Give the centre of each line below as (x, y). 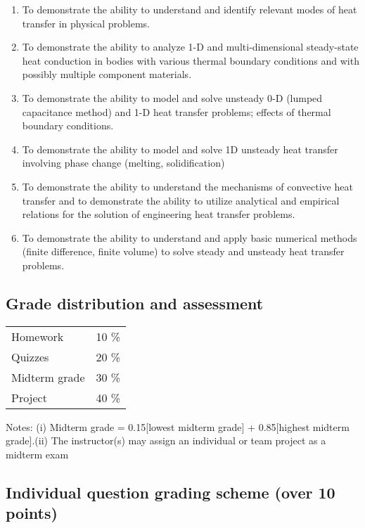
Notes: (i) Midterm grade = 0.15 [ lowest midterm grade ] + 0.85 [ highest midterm (178, 426)
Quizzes (30, 356)
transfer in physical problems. (86, 23)
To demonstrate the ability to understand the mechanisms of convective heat (187, 186)
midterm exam (37, 454)
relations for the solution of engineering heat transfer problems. (159, 214)
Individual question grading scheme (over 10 (171, 492)
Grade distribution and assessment (135, 303)
